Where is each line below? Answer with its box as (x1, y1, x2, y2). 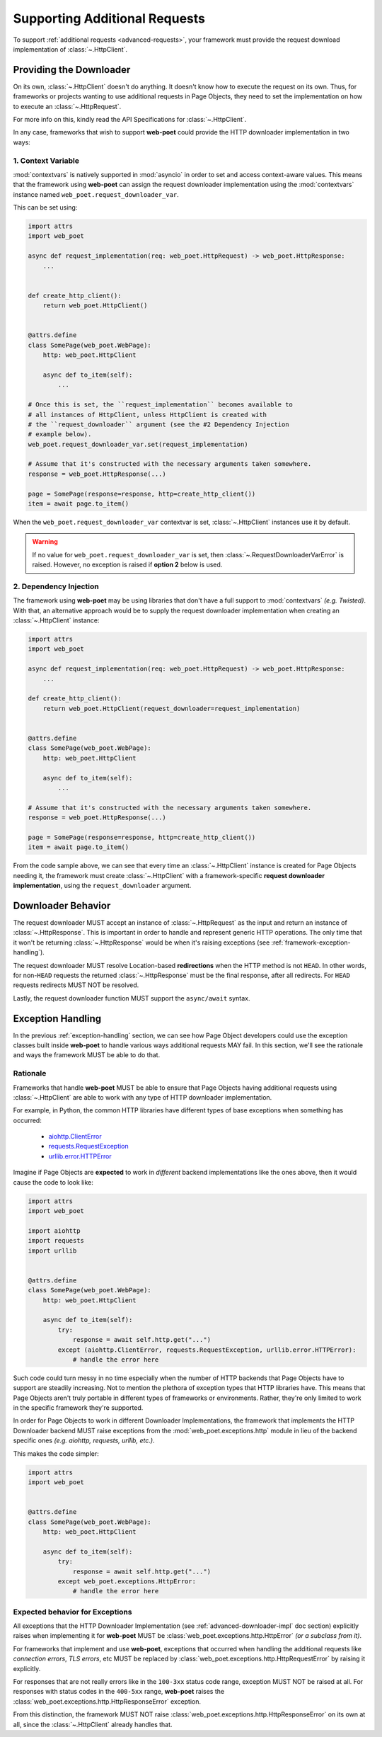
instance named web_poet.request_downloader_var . (13, 190, 180, 198)
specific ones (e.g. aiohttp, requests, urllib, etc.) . (13, 1436, 155, 1445)
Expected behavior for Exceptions (13, 1607, 132, 1617)
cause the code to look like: (13, 1178, 93, 1186)
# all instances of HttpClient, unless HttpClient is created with (28, 411, 267, 418)
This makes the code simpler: (13, 1449, 99, 1458)
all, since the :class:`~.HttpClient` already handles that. (13, 1720, 173, 1729)
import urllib (28, 1246, 77, 1255)
